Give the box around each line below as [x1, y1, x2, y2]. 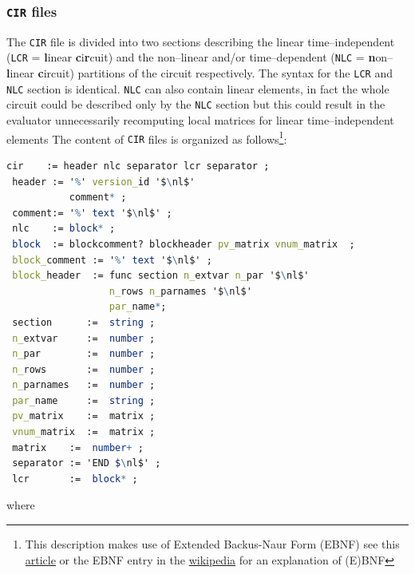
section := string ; [12, 316, 156, 328]
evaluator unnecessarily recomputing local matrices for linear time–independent [6, 112, 394, 129]
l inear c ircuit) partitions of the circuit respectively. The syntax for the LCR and [6, 65, 393, 81]
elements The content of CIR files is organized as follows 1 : [6, 128, 287, 147]
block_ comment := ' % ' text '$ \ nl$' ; [12, 254, 212, 266]
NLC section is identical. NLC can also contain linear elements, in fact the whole [6, 80, 389, 97]
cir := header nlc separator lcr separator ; [6, 160, 270, 172]
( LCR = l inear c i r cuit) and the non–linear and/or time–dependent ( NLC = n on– [6, 49, 393, 65]
